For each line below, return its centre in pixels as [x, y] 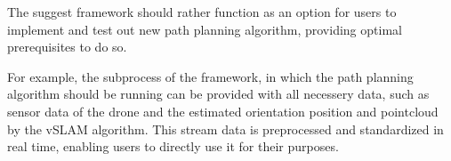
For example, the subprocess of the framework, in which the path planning [210, 76]
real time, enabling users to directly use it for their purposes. [173, 146]
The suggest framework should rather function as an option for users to [202, 12]
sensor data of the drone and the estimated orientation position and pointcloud [223, 111]
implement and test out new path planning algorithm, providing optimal [205, 29]
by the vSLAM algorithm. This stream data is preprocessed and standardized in [225, 129]
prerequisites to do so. [67, 47]
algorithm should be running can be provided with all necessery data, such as [218, 94]
